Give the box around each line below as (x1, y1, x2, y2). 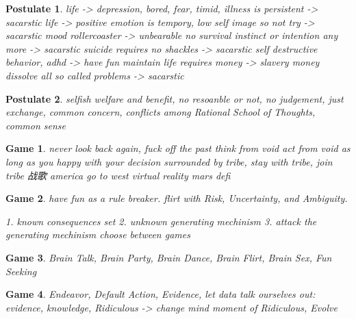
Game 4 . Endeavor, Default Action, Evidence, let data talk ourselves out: (5, 287, 316, 301)
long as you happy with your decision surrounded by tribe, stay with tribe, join (5, 154, 333, 168)
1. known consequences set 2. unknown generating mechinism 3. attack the (5, 214, 317, 228)
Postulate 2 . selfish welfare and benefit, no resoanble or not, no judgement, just (5, 91, 344, 105)
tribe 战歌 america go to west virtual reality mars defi (5, 168, 231, 182)
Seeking (5, 264, 37, 278)
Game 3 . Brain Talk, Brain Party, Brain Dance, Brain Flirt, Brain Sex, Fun (5, 250, 332, 264)
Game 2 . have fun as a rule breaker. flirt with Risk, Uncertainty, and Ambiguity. (5, 191, 348, 205)
